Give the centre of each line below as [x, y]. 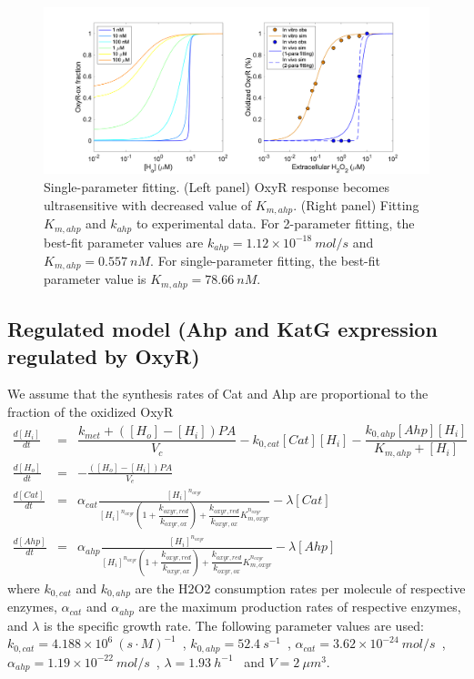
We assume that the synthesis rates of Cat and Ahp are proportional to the [218, 394]
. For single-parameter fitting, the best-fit [265, 260]
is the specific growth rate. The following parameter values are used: [234, 625]
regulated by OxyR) [104, 355]
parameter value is [95, 279]
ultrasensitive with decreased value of [148, 204]
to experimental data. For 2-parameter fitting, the [275, 223]
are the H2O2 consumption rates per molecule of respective [300, 588]
